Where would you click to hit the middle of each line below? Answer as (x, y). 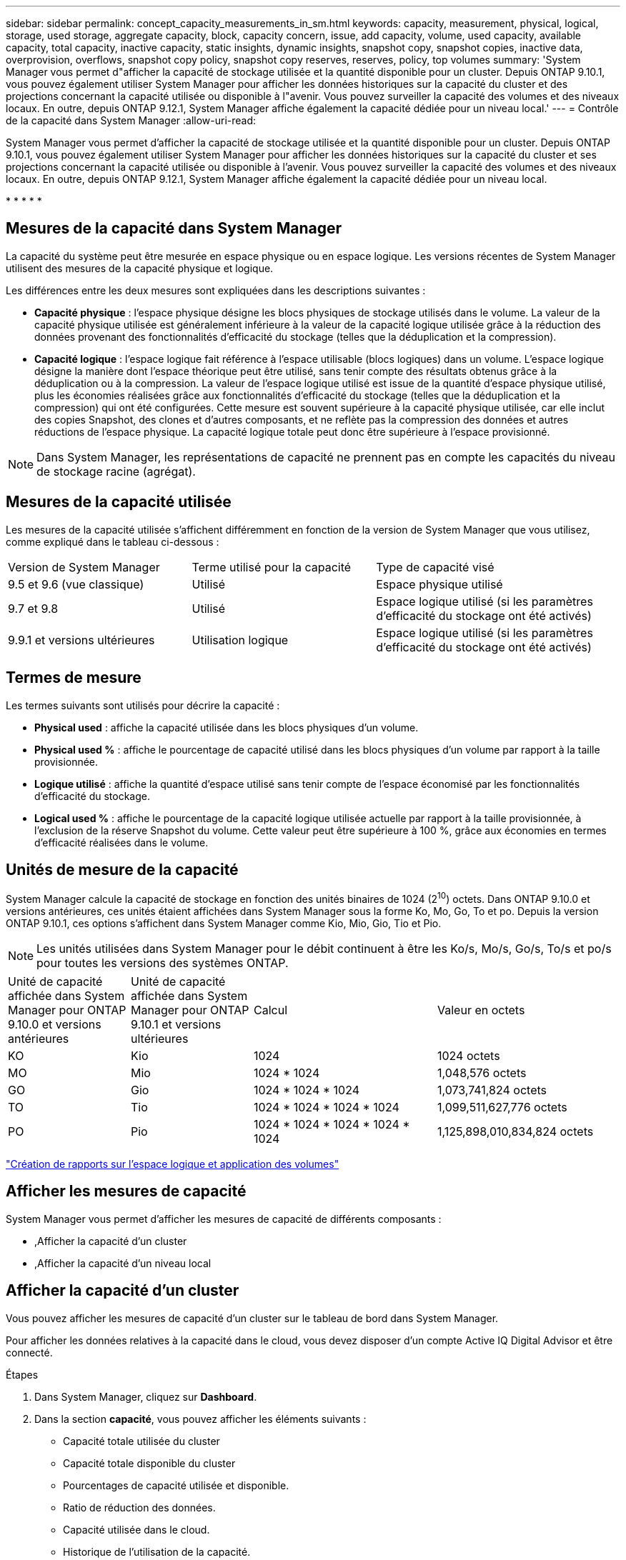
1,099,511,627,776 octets (502, 1107)
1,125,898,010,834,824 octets (516, 1132)
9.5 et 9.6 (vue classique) (76, 584)
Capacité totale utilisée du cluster (141, 1441)
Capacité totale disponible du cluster (149, 1463)
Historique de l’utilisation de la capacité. (157, 1551)
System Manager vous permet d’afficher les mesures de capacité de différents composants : (224, 1219)
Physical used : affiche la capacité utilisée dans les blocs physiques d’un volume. (227, 727)
